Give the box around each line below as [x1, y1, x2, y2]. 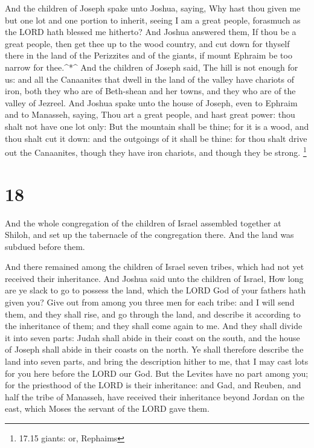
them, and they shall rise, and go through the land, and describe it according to [5, 307, 301, 320]
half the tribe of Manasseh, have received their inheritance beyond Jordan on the [5, 390, 305, 403]
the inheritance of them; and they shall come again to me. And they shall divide [5, 319, 303, 332]
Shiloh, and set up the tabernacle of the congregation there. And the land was [5, 228, 294, 241]
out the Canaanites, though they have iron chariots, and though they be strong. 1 [5, 144, 307, 158]
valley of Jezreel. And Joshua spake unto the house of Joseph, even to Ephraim [5, 96, 298, 109]
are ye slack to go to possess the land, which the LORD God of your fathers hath [5, 284, 306, 296]
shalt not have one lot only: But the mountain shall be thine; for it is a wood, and [5, 120, 309, 132]
